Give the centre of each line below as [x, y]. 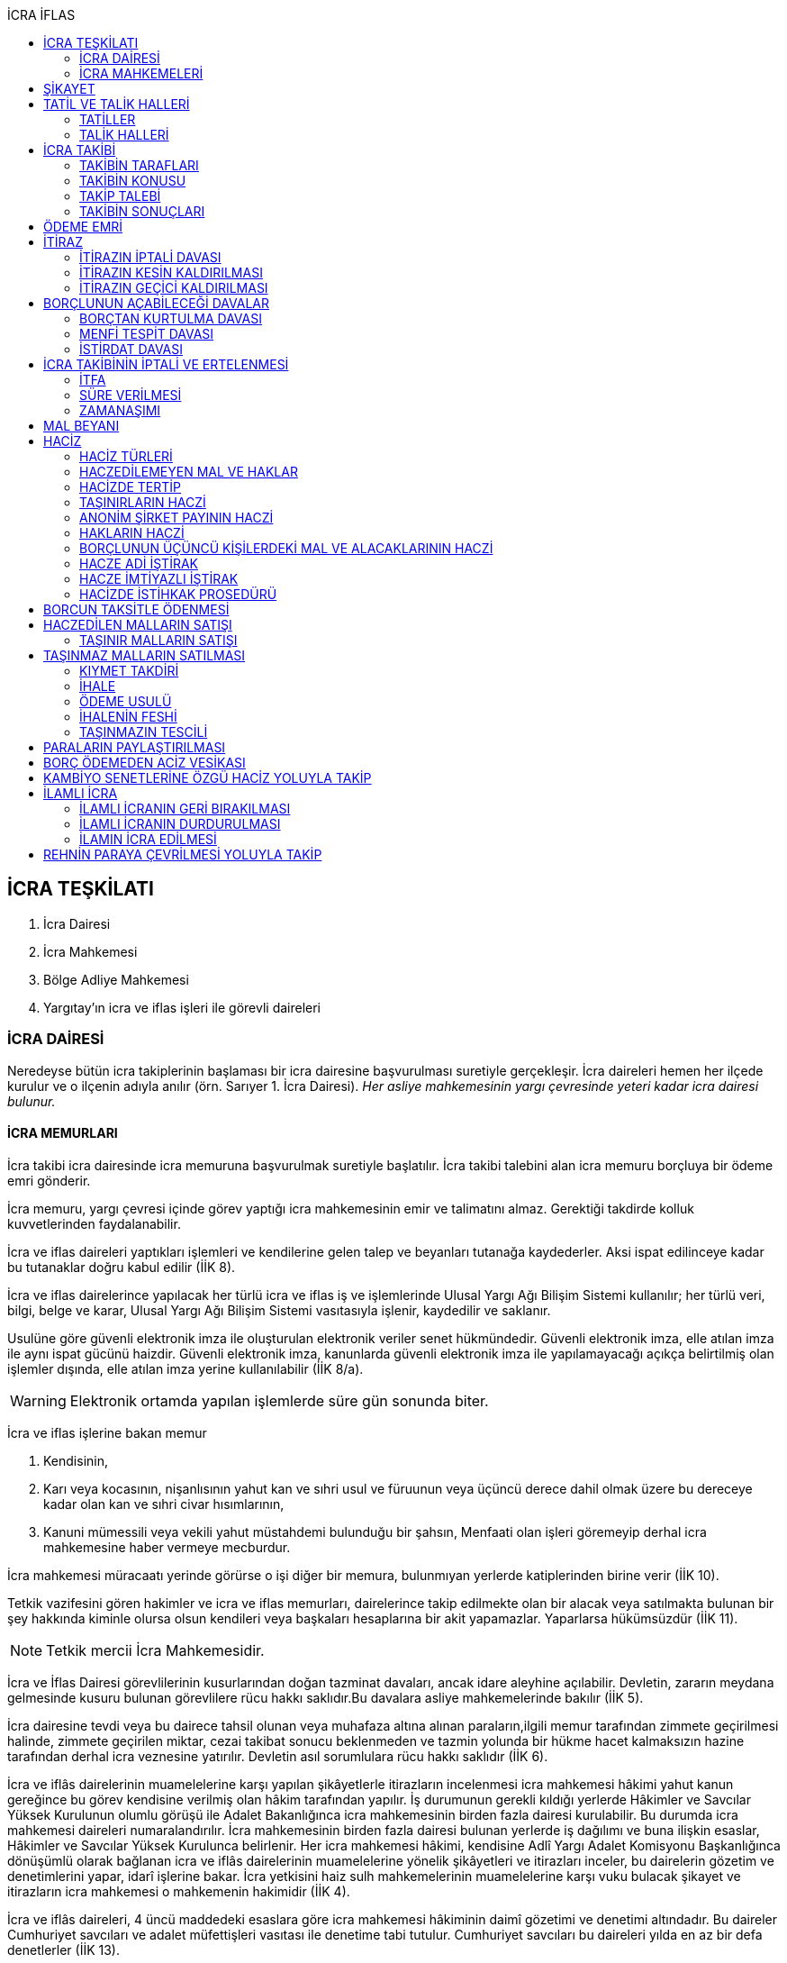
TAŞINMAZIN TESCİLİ [144, 732]
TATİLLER [108, 119]
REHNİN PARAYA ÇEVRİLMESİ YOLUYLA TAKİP [183, 854]
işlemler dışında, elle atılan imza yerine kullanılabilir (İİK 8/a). [185, 1368]
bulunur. [32, 1101]
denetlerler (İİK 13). [64, 1949]
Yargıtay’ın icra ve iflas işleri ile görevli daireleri [182, 1007]
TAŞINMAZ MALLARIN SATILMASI [145, 655]
